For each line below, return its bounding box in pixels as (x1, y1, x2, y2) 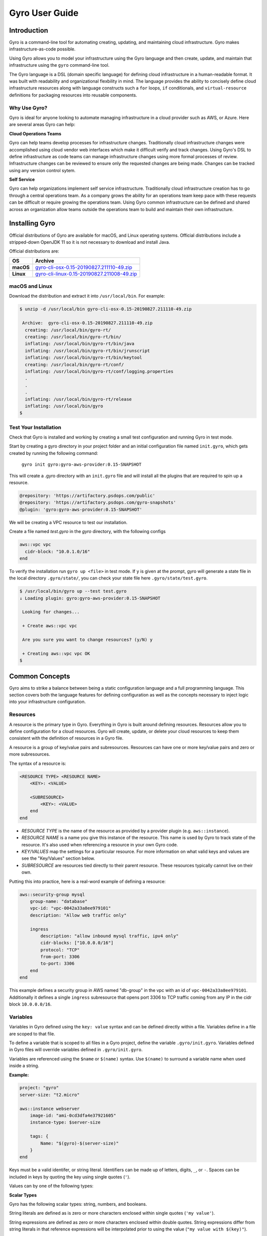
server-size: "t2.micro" (19, 1092, 80, 1098)
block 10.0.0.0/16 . (9, 1001, 52, 1007)
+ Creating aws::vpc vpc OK (22, 651, 90, 656)
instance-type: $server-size (30, 1120, 101, 1125)
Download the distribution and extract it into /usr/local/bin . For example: (9, 293, 165, 299)
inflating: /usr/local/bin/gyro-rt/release (25, 396, 132, 402)
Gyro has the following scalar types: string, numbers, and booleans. (9, 1201, 147, 1207)
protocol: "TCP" (40, 947, 80, 953)
